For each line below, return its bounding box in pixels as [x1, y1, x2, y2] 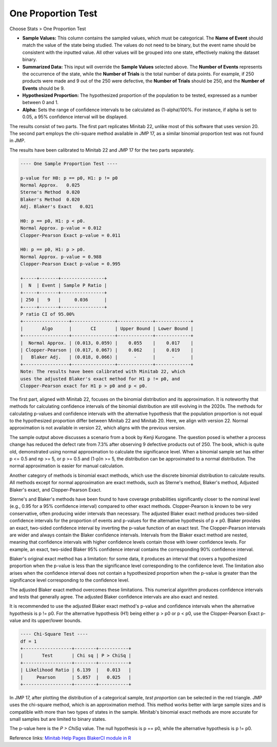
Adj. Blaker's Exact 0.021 [20, 204, 94, 210]
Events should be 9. [22, 85, 65, 91]
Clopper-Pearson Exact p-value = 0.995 [20, 261, 121, 267]
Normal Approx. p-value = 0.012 [20, 225, 102, 231]
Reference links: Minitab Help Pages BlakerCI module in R [9, 735, 131, 741]
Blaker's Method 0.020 [20, 196, 81, 202]
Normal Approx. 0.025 [20, 182, 81, 188]
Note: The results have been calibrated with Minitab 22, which [20, 369, 186, 375]
